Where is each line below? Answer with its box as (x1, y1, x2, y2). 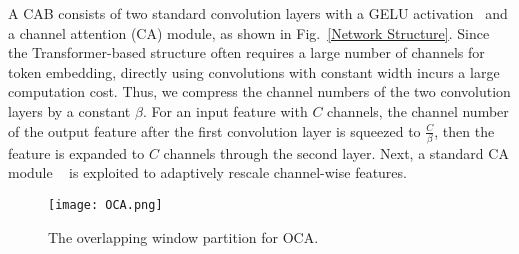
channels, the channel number (327, 100, 509, 121)
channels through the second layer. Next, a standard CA (163, 142, 509, 163)
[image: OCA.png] (48, 198, 163, 213)
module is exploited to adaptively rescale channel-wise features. (8, 162, 407, 183)
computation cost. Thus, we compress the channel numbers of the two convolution (8, 81, 511, 102)
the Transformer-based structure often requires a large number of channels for (8, 42, 485, 63)
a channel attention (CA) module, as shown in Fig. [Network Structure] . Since (8, 22, 490, 43)
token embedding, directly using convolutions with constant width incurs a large (8, 61, 500, 82)
